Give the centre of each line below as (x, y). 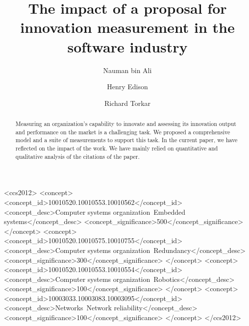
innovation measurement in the (127, 27)
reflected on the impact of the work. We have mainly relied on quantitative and (117, 148)
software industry (127, 46)
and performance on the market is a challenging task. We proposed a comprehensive (123, 132)
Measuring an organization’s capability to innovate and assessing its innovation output (126, 124)
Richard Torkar (127, 103)
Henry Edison (127, 87)
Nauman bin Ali (127, 70)
